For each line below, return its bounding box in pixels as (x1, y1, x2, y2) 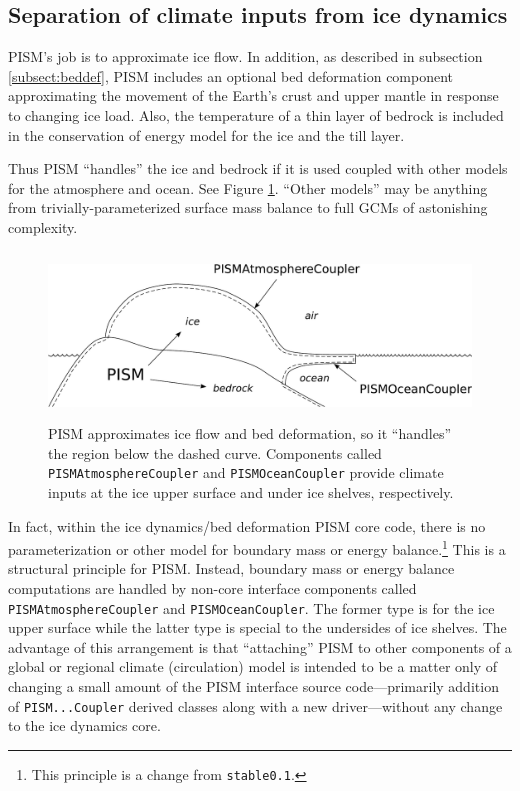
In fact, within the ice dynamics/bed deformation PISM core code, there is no (8, 515, 486, 536)
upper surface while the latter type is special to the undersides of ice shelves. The (8, 617, 507, 638)
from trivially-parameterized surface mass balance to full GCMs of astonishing (8, 197, 488, 218)
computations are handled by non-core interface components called (8, 578, 417, 599)
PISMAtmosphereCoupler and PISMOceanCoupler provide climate (48, 462, 444, 483)
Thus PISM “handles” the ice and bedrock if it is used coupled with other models (8, 158, 508, 179)
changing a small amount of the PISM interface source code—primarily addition (8, 676, 499, 697)
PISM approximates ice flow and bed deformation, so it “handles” (48, 423, 452, 444)
